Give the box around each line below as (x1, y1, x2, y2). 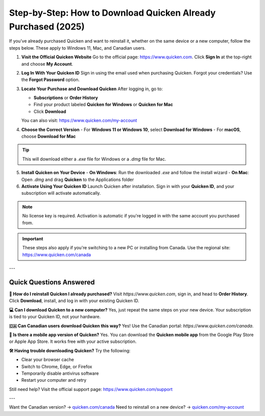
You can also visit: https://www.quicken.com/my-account (21, 118, 137, 124)
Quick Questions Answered (9, 278, 95, 286)
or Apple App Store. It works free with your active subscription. (9, 338, 137, 344)
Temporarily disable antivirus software (21, 370, 99, 376)
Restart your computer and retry (21, 377, 87, 383)
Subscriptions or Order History (33, 95, 98, 101)
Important (22, 235, 44, 241)
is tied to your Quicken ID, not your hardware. (9, 314, 101, 320)
